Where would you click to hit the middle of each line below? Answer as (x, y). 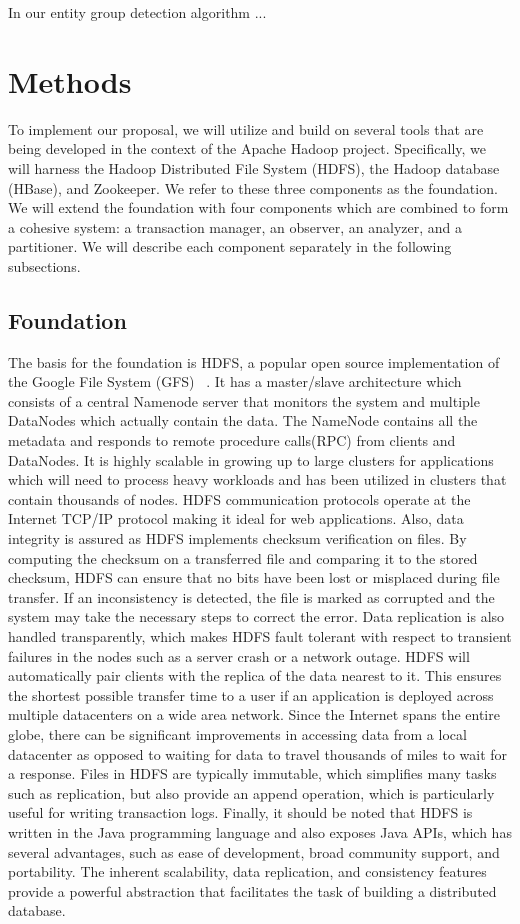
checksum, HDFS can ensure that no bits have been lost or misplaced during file (254, 577)
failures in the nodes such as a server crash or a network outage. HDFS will (239, 655)
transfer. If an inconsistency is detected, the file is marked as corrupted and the (251, 596)
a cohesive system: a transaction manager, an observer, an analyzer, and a (235, 226)
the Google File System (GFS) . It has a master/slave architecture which (235, 381)
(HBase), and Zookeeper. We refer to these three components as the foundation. (253, 187)
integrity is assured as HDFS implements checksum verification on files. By (237, 538)
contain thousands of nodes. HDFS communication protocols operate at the (239, 498)
